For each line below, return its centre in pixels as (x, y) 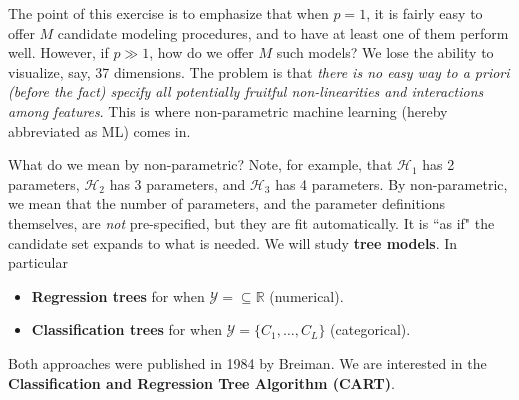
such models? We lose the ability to (385, 52)
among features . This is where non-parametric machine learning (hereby (228, 110)
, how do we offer (201, 52)
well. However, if (58, 52)
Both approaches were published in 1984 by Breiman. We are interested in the (247, 362)
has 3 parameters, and (177, 183)
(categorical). (370, 329)
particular (38, 262)
